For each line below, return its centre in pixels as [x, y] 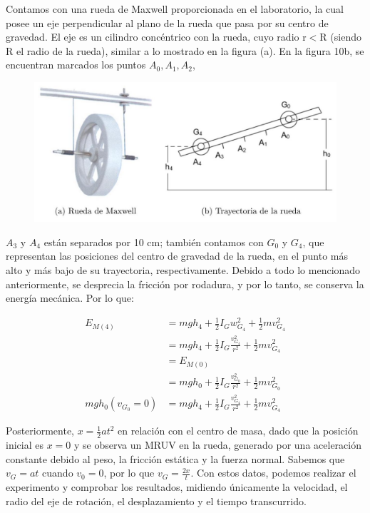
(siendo [346, 37]
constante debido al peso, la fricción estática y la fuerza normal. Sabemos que [175, 458]
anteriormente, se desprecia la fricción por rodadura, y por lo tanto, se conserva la [185, 284]
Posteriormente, [40, 431]
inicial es [25, 445]
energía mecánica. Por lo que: [70, 298]
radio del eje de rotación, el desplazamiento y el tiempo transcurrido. [156, 501]
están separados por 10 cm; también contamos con [154, 242]
